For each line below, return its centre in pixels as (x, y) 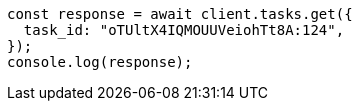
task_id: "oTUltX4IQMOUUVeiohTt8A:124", (184, 30)
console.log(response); (100, 62)
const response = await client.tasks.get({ (180, 14)
